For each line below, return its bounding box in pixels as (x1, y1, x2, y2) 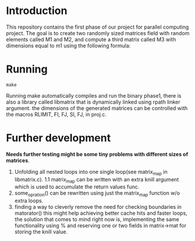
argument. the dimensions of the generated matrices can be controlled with (6, 104, 188, 112)
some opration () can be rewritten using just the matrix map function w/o (14, 190, 180, 198)
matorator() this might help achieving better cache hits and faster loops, (14, 209, 188, 217)
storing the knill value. (14, 228, 68, 235)
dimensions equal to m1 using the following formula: (6, 42, 131, 49)
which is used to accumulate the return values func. (14, 183, 140, 191)
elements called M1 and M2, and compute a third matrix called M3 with (6, 36, 176, 43)
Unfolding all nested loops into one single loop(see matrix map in (14, 168, 168, 177)
